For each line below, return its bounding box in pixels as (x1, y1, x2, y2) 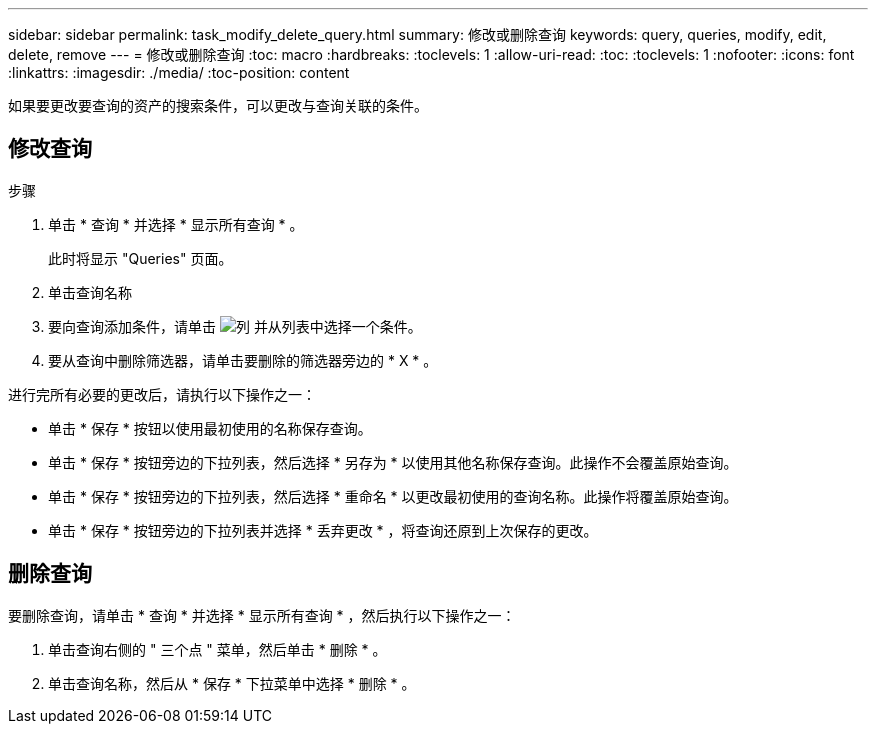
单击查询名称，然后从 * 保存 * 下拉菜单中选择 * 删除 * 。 (48, 674, 416, 692)
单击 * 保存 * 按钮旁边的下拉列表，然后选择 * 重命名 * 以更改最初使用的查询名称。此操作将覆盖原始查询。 (48, 487, 738, 505)
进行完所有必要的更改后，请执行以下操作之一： (8, 385, 316, 403)
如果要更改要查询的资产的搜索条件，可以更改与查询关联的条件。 (8, 97, 428, 114)
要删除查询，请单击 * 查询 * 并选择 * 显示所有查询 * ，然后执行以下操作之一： (8, 606, 516, 624)
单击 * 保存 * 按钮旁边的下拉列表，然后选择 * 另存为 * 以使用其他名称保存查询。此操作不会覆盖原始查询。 (48, 453, 738, 471)
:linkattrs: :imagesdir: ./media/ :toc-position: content (8, 64, 350, 81)
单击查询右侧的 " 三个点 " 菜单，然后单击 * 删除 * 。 (48, 640, 387, 658)
